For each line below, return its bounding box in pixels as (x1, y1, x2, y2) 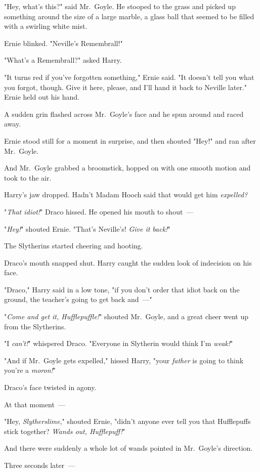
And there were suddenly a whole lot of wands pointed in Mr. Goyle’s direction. (4, 443, 253, 453)
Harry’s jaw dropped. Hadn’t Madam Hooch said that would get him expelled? (4, 189, 248, 200)
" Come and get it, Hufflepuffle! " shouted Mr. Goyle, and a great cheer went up (4, 311, 248, 322)
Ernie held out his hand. (4, 92, 79, 102)
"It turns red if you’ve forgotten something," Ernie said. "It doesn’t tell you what (4, 71, 254, 82)
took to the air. (4, 172, 52, 183)
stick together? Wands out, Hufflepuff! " (4, 425, 125, 436)
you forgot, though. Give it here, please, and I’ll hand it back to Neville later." (4, 81, 247, 92)
